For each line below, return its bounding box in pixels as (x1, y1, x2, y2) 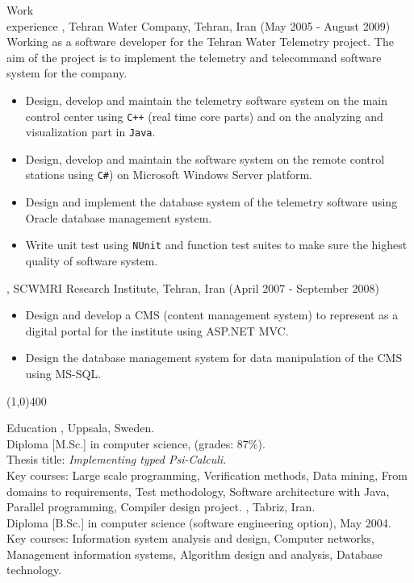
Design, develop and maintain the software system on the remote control (25, 150, 385, 167)
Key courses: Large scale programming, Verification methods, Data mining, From (6, 466, 408, 483)
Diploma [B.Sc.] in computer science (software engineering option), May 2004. (6, 514, 391, 531)
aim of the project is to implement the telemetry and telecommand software (6, 48, 382, 65)
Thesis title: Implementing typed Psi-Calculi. (6, 451, 227, 468)
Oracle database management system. (25, 209, 212, 226)
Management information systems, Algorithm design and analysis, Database (6, 545, 383, 562)
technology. (6, 561, 62, 578)
